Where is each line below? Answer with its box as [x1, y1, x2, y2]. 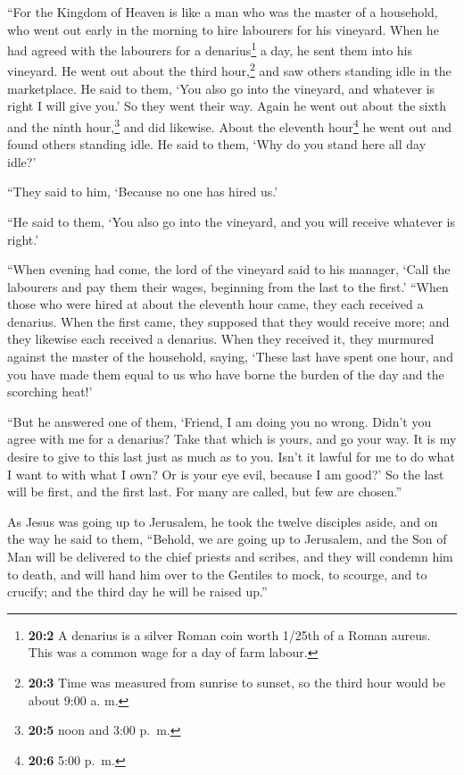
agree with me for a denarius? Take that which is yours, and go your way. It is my [7, 429, 457, 448]
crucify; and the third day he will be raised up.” [7, 582, 268, 601]
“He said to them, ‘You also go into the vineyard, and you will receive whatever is [7, 212, 455, 230]
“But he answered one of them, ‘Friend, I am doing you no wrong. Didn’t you [7, 412, 432, 430]
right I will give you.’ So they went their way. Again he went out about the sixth [7, 96, 447, 115]
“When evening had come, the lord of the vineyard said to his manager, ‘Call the [7, 260, 451, 279]
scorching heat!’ [7, 382, 93, 401]
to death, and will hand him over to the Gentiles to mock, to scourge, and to [7, 564, 427, 583]
